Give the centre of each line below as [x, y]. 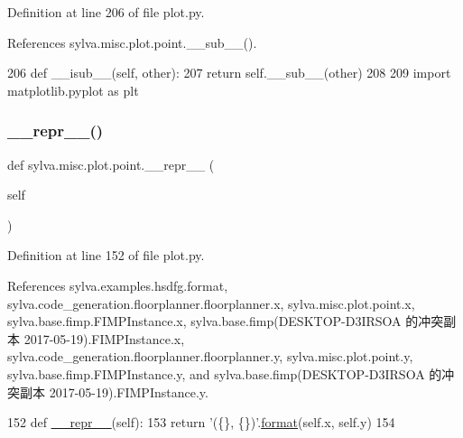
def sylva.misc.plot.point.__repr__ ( [111, 164]
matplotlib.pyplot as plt [73, 90]
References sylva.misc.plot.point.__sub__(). [132, 42]
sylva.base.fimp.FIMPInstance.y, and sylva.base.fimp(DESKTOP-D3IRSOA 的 [225, 373]
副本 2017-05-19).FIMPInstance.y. [114, 391]
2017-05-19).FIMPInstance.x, [104, 338]
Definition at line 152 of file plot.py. [106, 255]
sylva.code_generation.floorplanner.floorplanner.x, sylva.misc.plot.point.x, [211, 303]
